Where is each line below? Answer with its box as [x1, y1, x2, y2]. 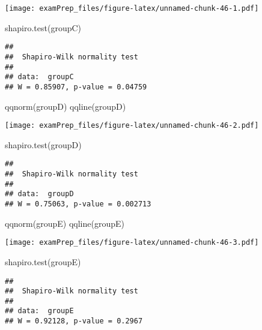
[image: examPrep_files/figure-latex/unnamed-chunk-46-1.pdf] [5, 4, 259, 13]
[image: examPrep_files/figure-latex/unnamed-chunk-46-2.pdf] [5, 121, 259, 130]
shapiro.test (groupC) [5, 21, 82, 34]
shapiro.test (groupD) [5, 138, 82, 151]
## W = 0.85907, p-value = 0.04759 [5, 82, 147, 91]
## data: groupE [5, 307, 74, 316]
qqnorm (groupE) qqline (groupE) [5, 217, 124, 229]
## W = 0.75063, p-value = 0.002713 [5, 200, 151, 208]
